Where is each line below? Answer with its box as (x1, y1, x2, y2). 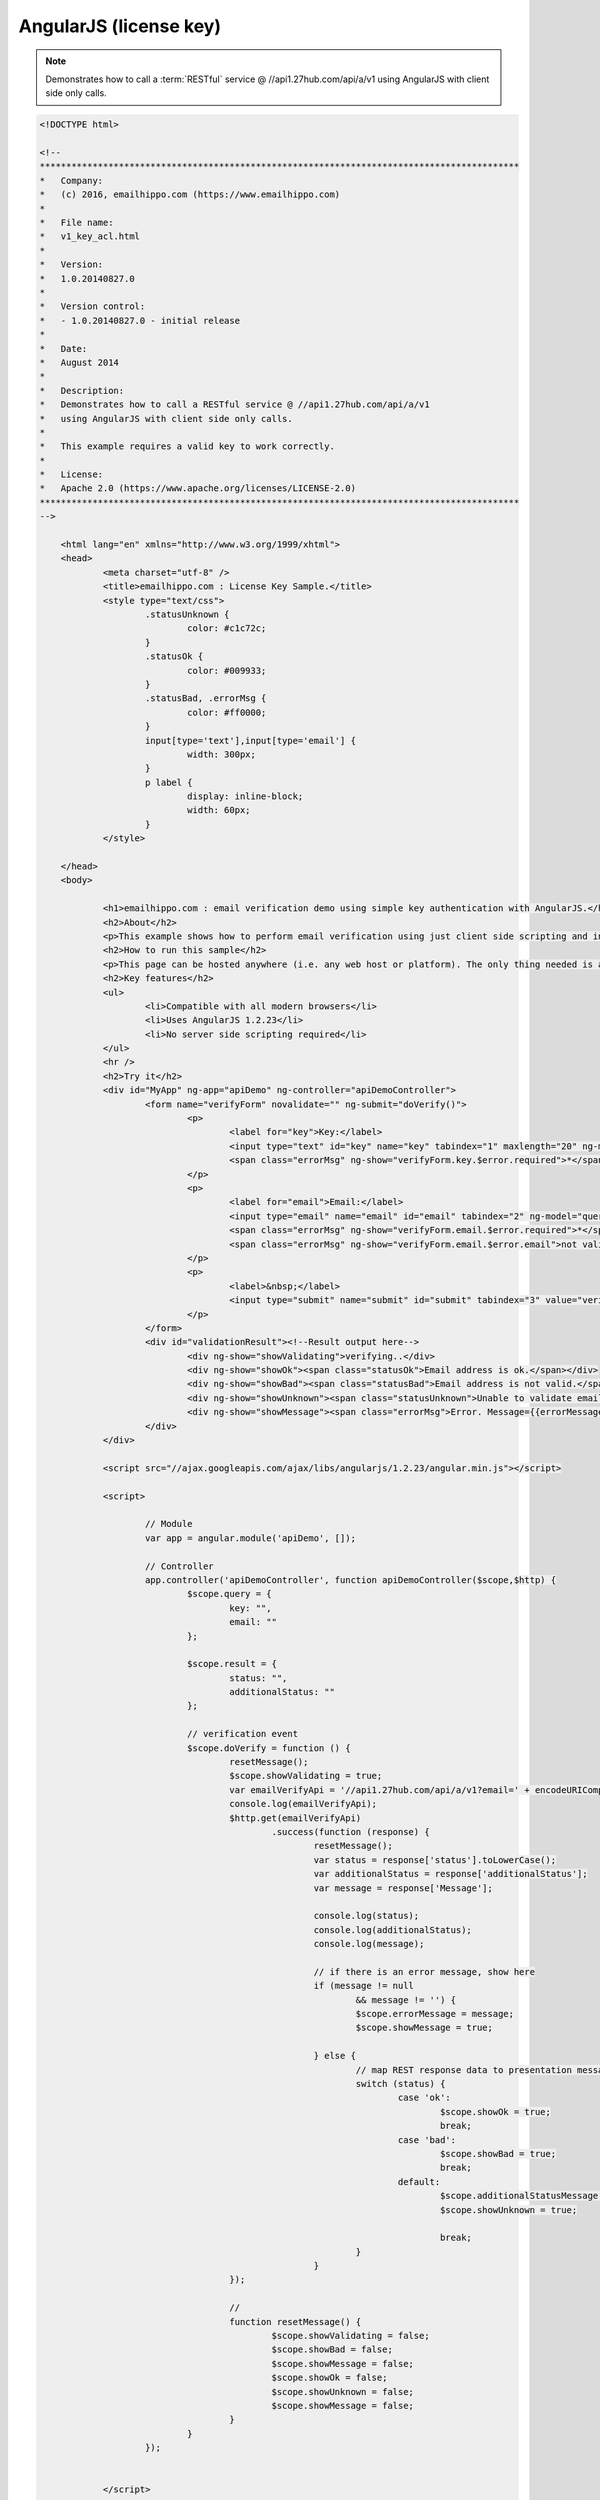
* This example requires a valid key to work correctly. (39, 441, 335, 452)
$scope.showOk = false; (271, 2372, 388, 2384)
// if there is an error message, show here (313, 1966, 535, 1977)
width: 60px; (186, 805, 251, 816)
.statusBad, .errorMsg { (145, 693, 267, 704)
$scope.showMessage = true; (355, 2022, 494, 2034)
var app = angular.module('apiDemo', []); (145, 1532, 357, 1544)
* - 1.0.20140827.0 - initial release (39, 315, 240, 326)
